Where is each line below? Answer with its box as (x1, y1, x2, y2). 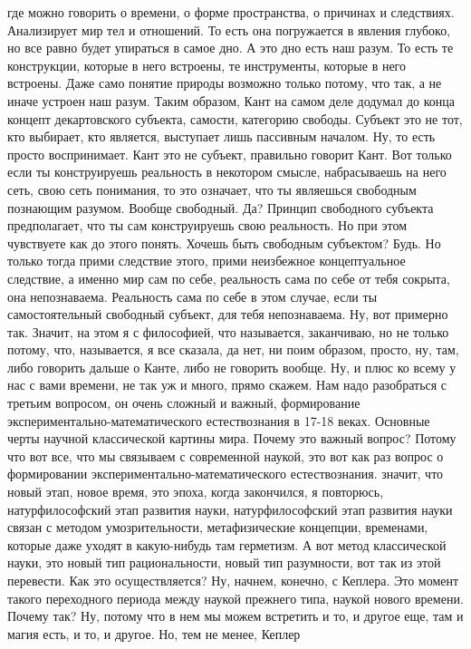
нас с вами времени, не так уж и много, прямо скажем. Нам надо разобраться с (7, 375, 447, 394)
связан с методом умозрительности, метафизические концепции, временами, (7, 518, 428, 537)
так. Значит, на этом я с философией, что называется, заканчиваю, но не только (7, 322, 449, 341)
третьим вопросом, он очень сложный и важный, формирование (7, 393, 360, 412)
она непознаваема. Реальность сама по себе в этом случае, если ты (7, 286, 378, 305)
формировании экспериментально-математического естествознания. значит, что (7, 464, 444, 483)
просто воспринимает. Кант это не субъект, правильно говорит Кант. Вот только (7, 144, 452, 163)
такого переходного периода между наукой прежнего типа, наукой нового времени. (7, 588, 464, 607)
